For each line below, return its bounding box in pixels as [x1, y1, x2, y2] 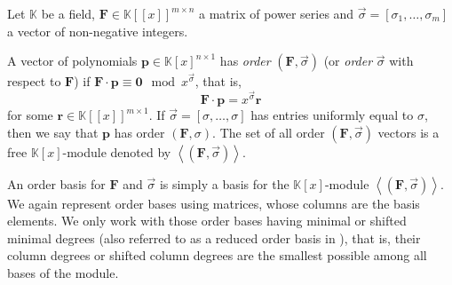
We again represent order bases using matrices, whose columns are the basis [7, 194, 420, 212]
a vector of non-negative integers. [7, 21, 188, 40]
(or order [323, 51, 373, 70]
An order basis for [7, 174, 106, 193]
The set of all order [219, 123, 325, 141]
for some [7, 106, 53, 124]
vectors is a [377, 123, 440, 141]
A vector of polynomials [7, 51, 138, 70]
